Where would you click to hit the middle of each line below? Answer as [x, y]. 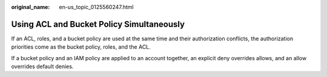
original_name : [31, 7]
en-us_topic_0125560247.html [96, 7]
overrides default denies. [42, 67]
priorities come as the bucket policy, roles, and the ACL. [81, 47]
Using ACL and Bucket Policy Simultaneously [98, 24]
